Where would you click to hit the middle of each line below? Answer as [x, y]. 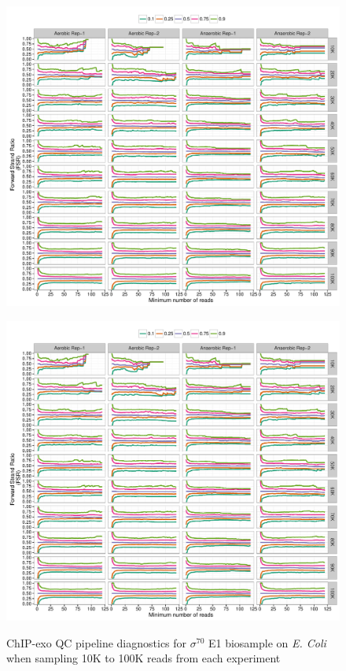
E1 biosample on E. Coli [267, 642]
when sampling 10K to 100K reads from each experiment [144, 658]
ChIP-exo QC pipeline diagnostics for [97, 642]
